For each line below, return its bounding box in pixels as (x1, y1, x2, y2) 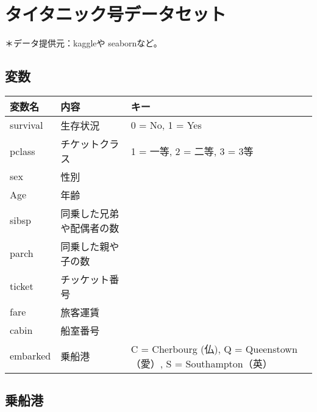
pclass (10, 143, 35, 158)
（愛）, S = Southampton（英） (130, 356, 272, 370)
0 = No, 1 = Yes (130, 118, 202, 132)
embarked (10, 349, 51, 363)
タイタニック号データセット (5, 1, 226, 26)
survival (10, 118, 43, 132)
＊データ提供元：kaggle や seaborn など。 (5, 37, 162, 49)
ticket (10, 279, 34, 294)
